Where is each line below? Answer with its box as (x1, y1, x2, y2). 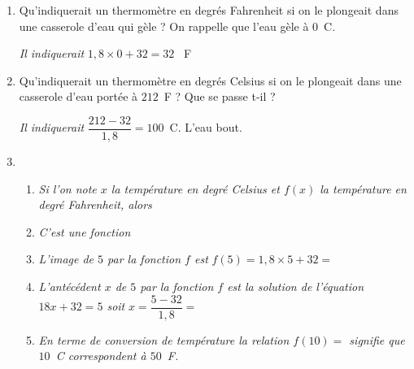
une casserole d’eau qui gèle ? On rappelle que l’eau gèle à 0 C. (19, 17, 336, 34)
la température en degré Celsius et (111, 180, 280, 197)
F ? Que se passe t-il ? (163, 88, 276, 105)
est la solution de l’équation (227, 278, 364, 294)
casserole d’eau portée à (19, 88, 138, 105)
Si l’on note (38, 180, 97, 197)
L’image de (38, 250, 94, 267)
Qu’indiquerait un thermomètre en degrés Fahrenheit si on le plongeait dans (19, 2, 399, 18)
